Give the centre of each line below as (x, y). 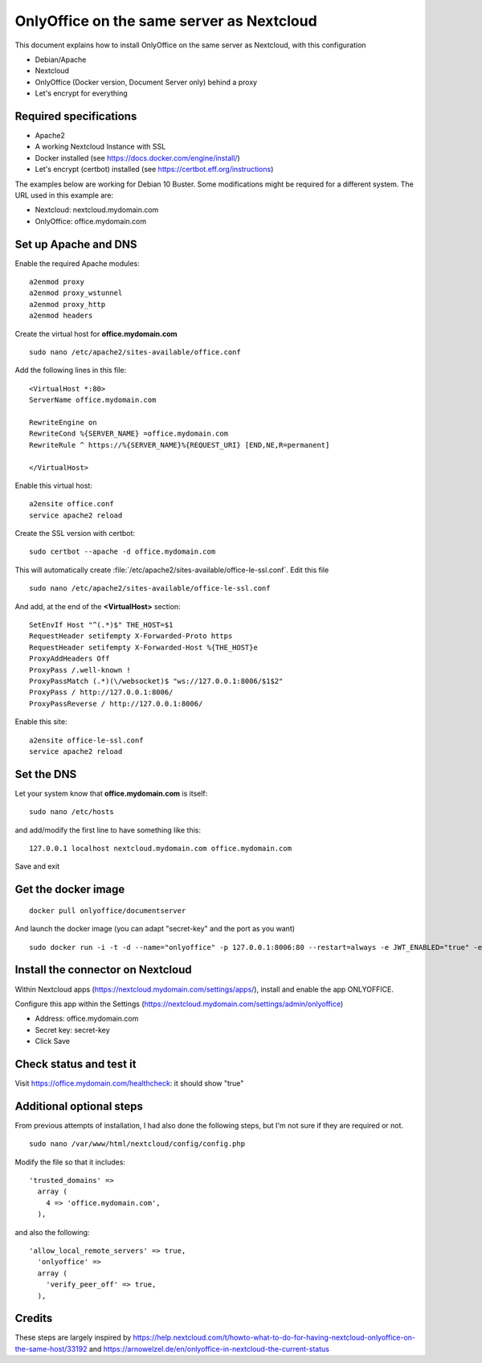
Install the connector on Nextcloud (103, 970)
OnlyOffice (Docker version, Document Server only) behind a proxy (146, 82)
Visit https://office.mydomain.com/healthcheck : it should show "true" (129, 1083)
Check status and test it (76, 1064)
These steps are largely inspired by (73, 1337)
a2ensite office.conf (71, 504)
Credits (34, 1318)
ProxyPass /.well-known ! (80, 670)
